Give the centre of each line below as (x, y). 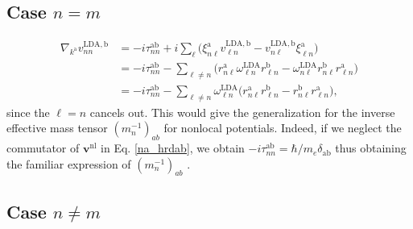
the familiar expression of (69, 163)
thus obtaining (371, 148)
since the (28, 112)
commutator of (43, 148)
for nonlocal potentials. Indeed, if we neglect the (283, 128)
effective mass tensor (57, 128)
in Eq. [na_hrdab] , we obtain (173, 148)
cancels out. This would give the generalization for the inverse (242, 112)
